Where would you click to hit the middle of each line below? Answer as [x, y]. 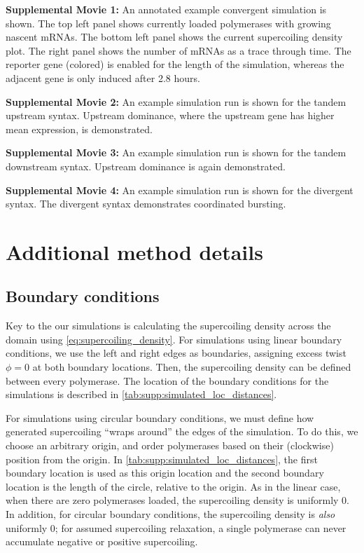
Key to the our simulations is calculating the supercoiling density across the [168, 326]
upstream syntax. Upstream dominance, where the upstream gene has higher [170, 115]
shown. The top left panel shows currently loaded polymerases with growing [168, 23]
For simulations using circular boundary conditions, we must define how [160, 417]
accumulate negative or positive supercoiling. [102, 541]
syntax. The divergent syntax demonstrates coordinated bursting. [146, 204]
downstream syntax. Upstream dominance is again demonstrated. [146, 166]
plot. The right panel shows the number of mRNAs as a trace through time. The [178, 50]
